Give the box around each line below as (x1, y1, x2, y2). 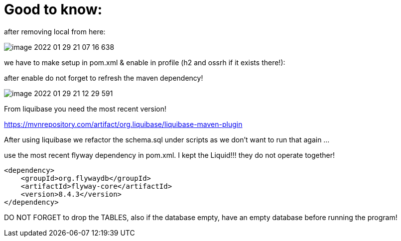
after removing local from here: (4, 27, 106, 36)
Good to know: (4, 1, 103, 18)
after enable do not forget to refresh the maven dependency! (4, 73, 203, 82)
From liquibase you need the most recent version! (4, 104, 167, 113)
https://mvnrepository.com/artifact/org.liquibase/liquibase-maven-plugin (4, 120, 243, 128)
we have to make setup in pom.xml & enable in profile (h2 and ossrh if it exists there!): (4, 58, 285, 67)
